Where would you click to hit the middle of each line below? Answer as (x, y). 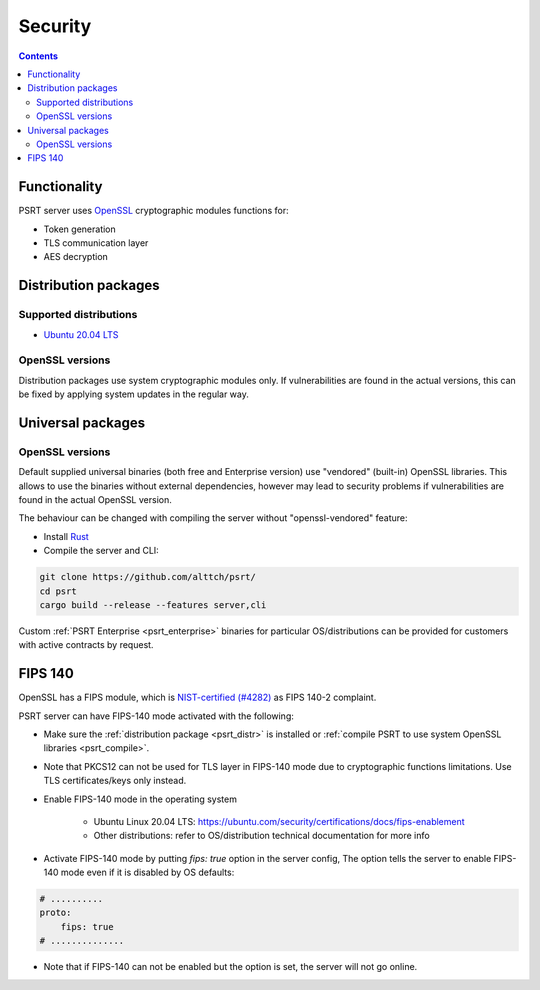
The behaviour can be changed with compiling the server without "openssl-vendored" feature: (213, 518)
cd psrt (58, 591)
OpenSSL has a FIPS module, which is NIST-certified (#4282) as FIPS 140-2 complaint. (197, 697)
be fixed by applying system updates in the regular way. (134, 394)
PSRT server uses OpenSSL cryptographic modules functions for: (153, 211)
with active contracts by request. (86, 645)
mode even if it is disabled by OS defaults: (147, 872)
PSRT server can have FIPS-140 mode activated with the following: (156, 716)
